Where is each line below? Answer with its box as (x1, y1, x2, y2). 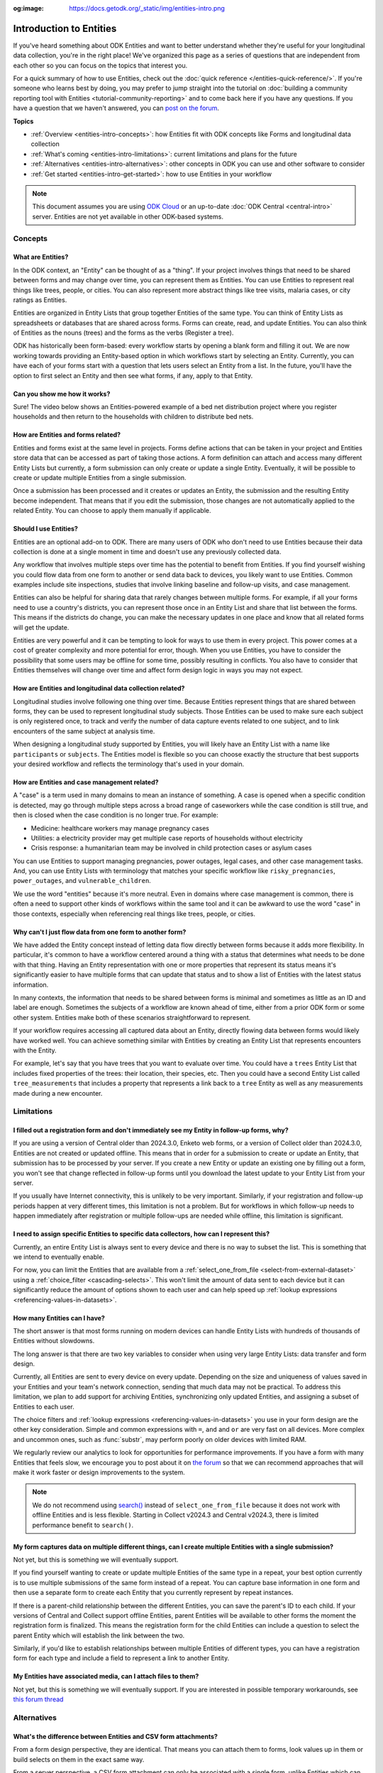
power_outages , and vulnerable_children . (13, 877, 152, 885)
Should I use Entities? (13, 525, 78, 533)
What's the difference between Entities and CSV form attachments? (13, 1732, 218, 1740)
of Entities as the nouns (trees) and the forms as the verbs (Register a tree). (13, 328, 234, 337)
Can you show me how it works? (13, 389, 111, 398)
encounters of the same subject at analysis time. (13, 727, 155, 735)
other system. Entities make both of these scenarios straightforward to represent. (13, 1013, 251, 1021)
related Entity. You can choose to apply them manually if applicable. (13, 506, 212, 515)
